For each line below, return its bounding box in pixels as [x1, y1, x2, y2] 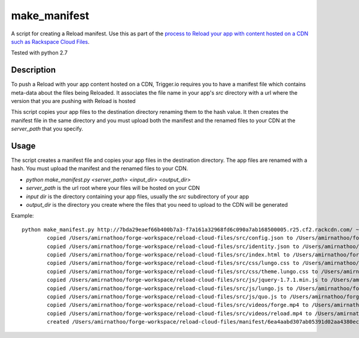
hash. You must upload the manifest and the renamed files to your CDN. [11, 165, 188, 172]
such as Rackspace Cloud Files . [11, 38, 90, 45]
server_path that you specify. [11, 125, 84, 132]
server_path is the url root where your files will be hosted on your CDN [26, 185, 200, 192]
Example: [11, 212, 34, 219]
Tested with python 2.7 [11, 49, 68, 56]
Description [11, 65, 56, 75]
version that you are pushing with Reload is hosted [11, 98, 136, 105]
